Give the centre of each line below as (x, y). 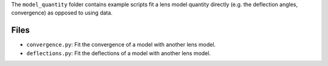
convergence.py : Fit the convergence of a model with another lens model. (121, 45)
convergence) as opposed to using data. (62, 13)
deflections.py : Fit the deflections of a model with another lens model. (118, 53)
